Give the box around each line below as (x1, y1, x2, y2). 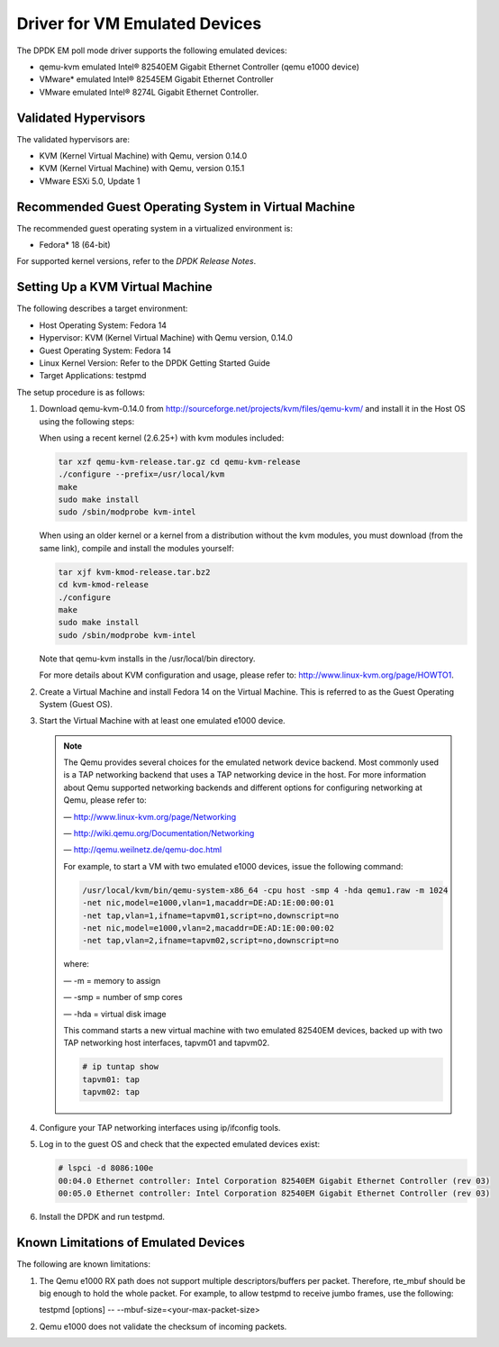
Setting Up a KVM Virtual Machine (16, 279, 213, 295)
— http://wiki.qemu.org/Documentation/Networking (63, 828, 255, 839)
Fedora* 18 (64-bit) (39, 240, 112, 250)
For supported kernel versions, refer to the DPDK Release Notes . (16, 256, 257, 267)
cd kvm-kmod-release (58, 579, 149, 590)
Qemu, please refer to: (63, 795, 148, 805)
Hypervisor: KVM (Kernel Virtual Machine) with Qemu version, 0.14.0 (39, 332, 293, 343)
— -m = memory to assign (63, 975, 161, 986)
